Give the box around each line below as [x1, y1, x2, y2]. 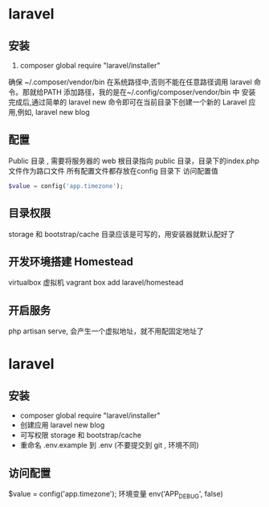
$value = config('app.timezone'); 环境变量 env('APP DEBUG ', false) [8, 489, 223, 501]
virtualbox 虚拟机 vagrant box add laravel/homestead [8, 278, 184, 288]
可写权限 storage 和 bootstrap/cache [19, 431, 142, 440]
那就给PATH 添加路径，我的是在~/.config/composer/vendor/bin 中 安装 [22, 88, 256, 96]
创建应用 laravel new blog [19, 420, 105, 430]
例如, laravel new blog [17, 108, 90, 117]
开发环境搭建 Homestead [8, 255, 134, 268]
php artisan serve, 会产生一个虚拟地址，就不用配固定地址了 [8, 326, 204, 336]
